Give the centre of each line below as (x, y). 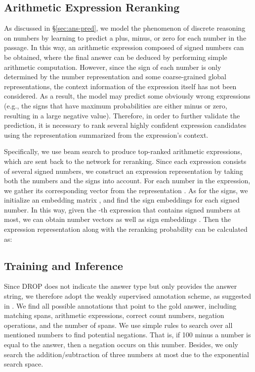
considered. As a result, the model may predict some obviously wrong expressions (127, 96)
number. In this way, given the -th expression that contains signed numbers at (122, 209)
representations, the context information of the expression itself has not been (120, 86)
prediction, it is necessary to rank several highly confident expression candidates (125, 125)
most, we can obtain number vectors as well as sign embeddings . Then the (117, 219)
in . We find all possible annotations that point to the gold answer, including (120, 305)
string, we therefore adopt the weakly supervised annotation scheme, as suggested (127, 296)
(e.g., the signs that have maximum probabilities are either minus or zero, (116, 105)
